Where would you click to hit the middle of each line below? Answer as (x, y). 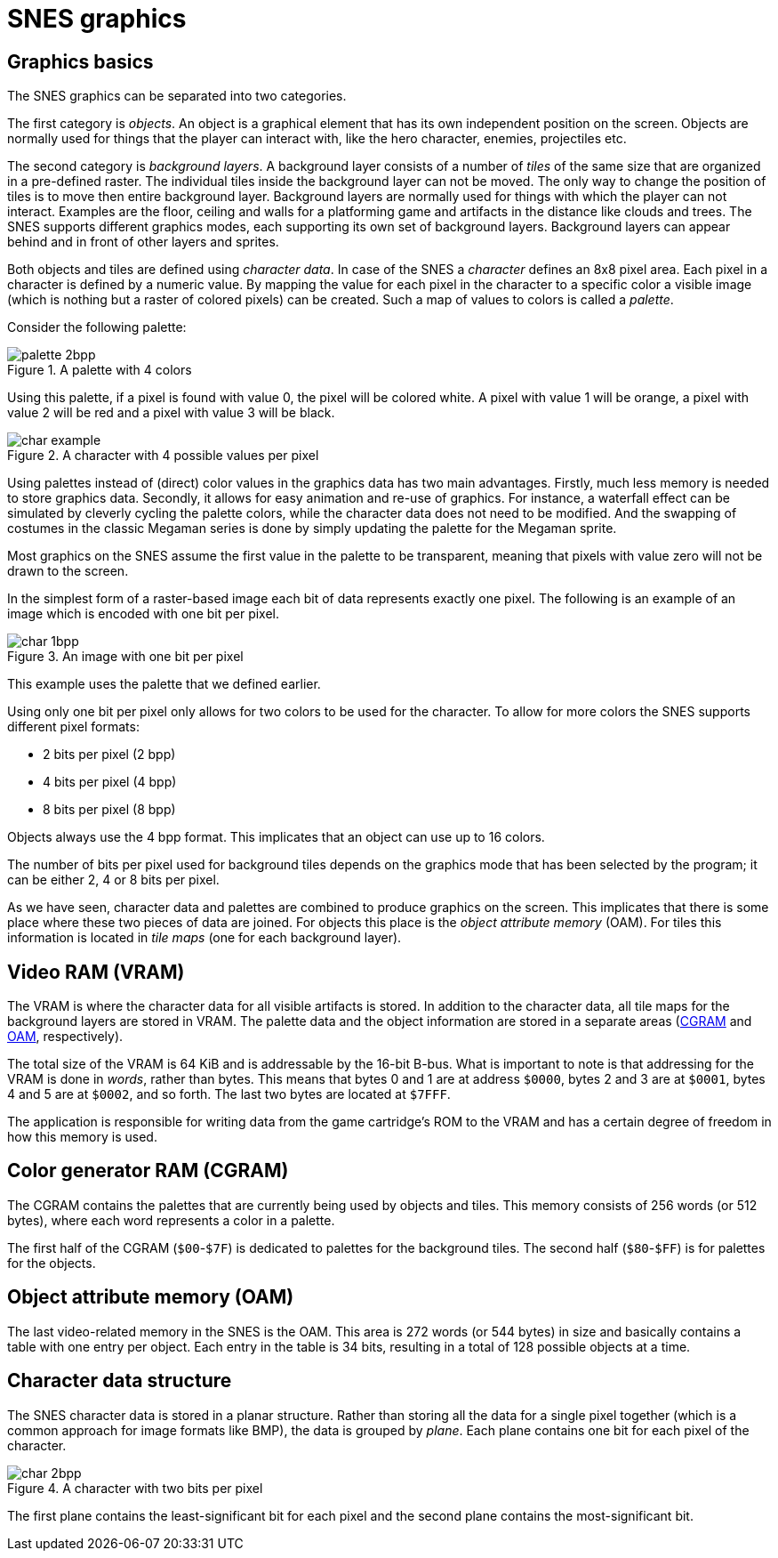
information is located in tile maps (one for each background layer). (205, 938)
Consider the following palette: (97, 327)
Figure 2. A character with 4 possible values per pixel (163, 456)
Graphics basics (80, 61)
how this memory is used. (82, 1137)
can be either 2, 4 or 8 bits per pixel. (113, 880)
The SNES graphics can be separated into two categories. (177, 96)
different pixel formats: (73, 727)
